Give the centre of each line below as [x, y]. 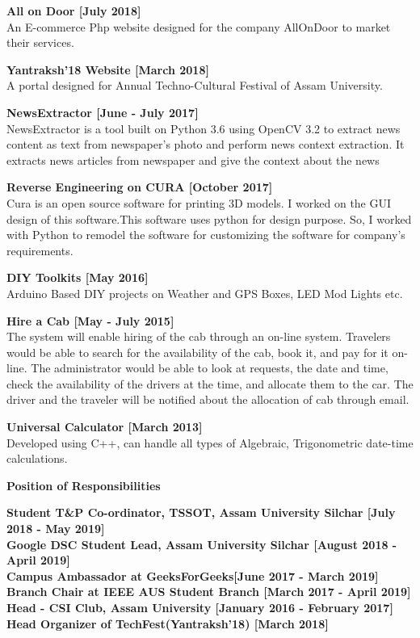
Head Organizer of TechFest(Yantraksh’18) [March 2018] [168, 623]
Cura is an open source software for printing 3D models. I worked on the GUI [199, 202]
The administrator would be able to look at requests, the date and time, [210, 368]
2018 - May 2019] [56, 529]
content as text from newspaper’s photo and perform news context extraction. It [206, 144]
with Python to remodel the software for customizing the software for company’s [206, 235]
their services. [40, 42]
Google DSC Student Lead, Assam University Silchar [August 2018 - [202, 544]
